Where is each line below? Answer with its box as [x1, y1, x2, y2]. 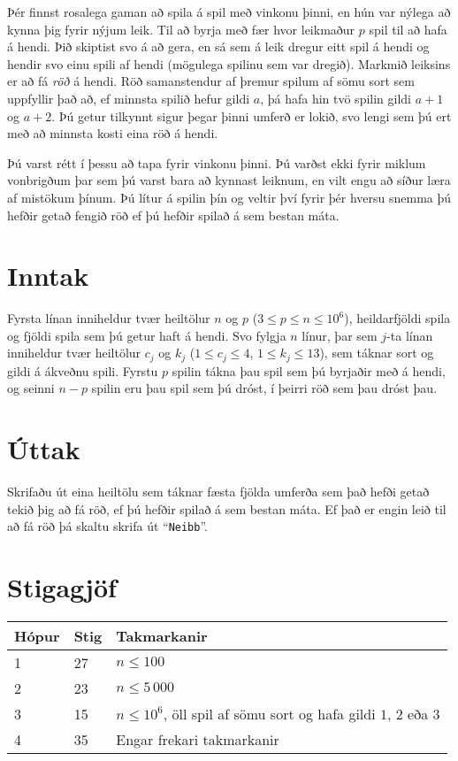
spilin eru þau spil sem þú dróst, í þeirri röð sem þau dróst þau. [91, 379, 438, 397]
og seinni [7, 379, 55, 397]
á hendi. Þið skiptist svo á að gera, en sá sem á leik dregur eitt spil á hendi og [7, 37, 430, 56]
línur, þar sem [302, 326, 378, 344]
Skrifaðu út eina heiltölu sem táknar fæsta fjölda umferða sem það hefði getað [7, 482, 430, 501]
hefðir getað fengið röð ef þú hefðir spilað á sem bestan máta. [7, 205, 340, 224]
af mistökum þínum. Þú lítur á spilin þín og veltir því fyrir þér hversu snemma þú [7, 188, 452, 206]
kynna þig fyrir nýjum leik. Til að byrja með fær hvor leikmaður [7, 19, 355, 38]
